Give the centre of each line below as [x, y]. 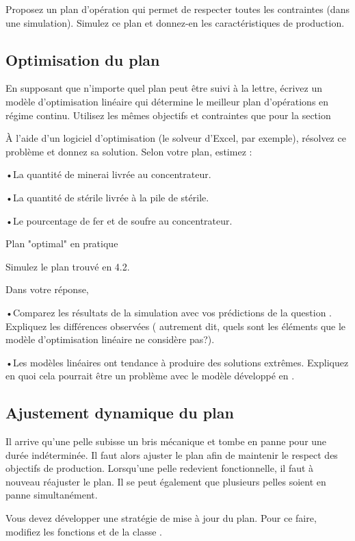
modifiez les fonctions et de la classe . [84, 531]
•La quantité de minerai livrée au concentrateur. [108, 174]
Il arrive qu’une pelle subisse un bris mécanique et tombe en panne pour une [166, 441]
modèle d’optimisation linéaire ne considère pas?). [110, 339]
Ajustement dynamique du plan [120, 413]
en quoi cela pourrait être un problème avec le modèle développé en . [150, 376]
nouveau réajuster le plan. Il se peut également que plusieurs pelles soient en [166, 481]
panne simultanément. [52, 495]
